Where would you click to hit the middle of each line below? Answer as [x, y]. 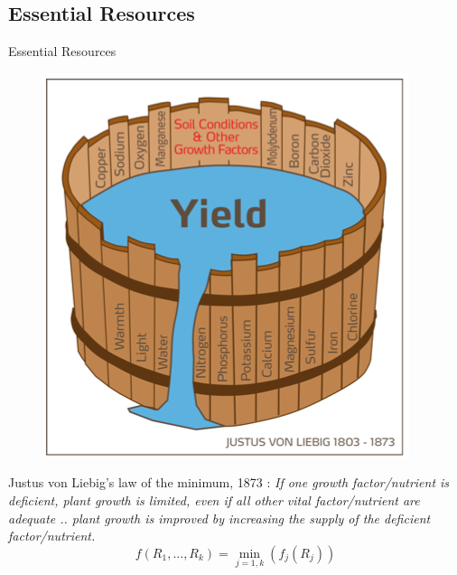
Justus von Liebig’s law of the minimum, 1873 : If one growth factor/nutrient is [229, 482]
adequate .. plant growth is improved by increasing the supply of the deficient [219, 518]
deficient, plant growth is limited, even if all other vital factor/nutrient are [214, 500]
